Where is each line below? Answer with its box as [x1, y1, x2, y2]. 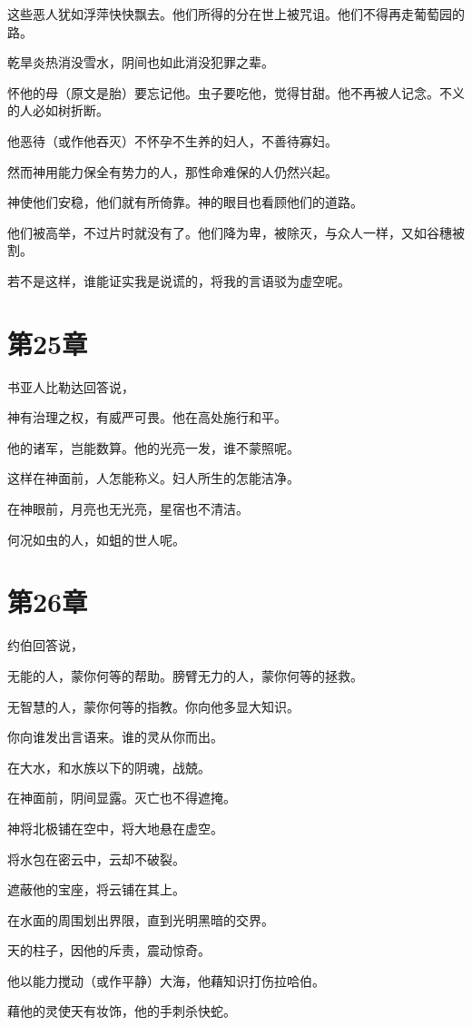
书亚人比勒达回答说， [7, 377, 134, 396]
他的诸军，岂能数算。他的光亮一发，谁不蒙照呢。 [7, 438, 300, 457]
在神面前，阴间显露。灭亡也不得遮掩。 [7, 788, 236, 807]
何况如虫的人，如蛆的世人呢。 [7, 529, 185, 548]
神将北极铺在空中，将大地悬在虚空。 [7, 818, 223, 837]
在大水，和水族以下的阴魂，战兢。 [7, 757, 211, 776]
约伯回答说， [7, 636, 84, 655]
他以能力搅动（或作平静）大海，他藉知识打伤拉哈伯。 [7, 971, 325, 990]
